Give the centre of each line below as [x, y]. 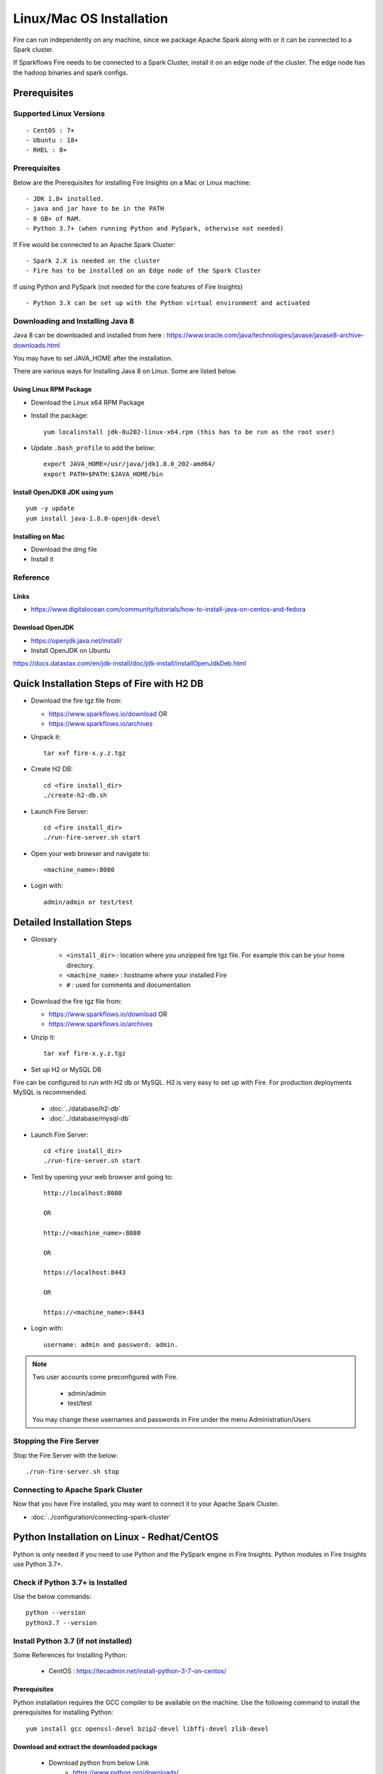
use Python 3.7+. [38, 1564]
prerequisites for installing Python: [63, 1712]
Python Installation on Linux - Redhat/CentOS [116, 1537]
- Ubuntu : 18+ [52, 141]
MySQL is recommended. [50, 1092]
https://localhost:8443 [85, 1273]
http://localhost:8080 [83, 1193]
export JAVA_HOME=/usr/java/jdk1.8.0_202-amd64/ [129, 464]
